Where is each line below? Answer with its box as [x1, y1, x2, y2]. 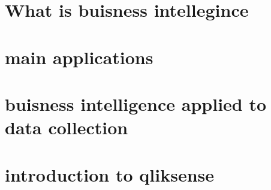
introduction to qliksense [5, 162, 214, 186]
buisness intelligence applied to [5, 91, 267, 116]
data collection [5, 115, 128, 140]
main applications [5, 44, 153, 69]
